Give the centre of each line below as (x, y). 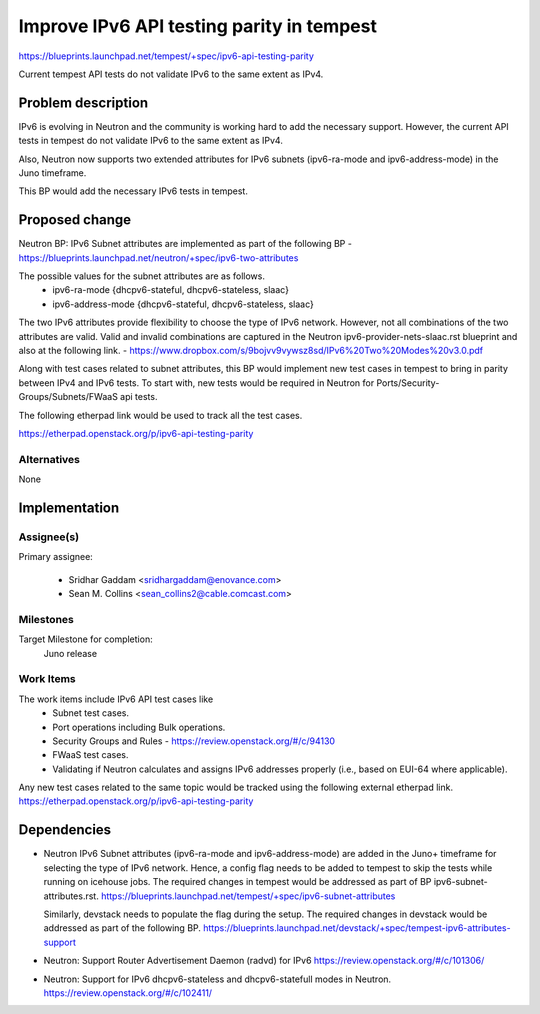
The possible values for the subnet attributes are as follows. (141, 276)
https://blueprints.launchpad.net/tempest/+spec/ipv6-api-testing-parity (166, 56)
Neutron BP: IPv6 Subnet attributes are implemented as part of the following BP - (185, 244)
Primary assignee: (56, 557)
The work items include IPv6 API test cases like (116, 699)
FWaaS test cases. (90, 755)
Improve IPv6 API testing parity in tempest (197, 26)
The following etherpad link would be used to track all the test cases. (160, 415)
